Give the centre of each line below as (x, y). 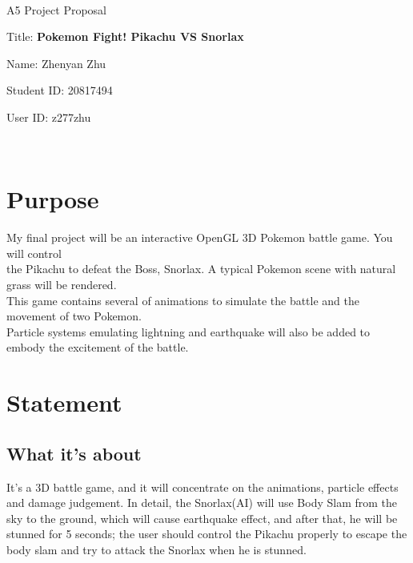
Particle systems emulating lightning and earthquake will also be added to (188, 331)
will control (34, 253)
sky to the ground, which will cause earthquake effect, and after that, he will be (202, 518)
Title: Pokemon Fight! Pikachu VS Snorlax (125, 36)
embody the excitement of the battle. (98, 347)
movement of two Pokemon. (74, 316)
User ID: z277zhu (49, 117)
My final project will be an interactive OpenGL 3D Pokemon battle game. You (200, 237)
